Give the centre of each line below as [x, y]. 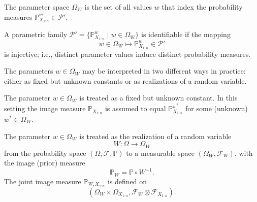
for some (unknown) [217, 108]
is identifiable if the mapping [186, 34]
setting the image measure [45, 108]
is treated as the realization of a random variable [155, 136]
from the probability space [45, 153]
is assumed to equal [135, 108]
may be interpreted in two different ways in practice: [164, 71]
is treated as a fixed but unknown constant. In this [158, 98]
